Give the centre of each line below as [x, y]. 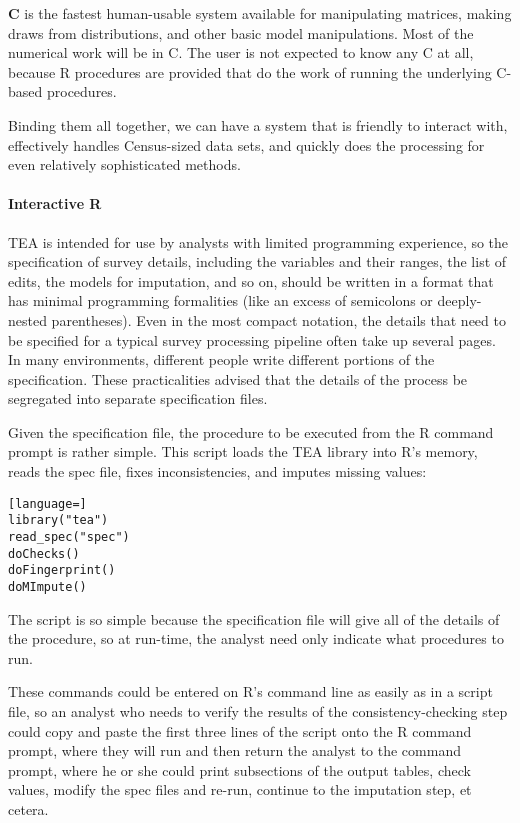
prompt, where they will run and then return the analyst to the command [234, 750]
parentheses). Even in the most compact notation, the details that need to [278, 319]
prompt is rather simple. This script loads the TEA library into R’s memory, [243, 451]
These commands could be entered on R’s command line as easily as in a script [250, 691]
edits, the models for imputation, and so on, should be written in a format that [251, 280]
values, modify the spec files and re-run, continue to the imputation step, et [240, 789]
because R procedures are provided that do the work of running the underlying [250, 71]
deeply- [459, 300]
